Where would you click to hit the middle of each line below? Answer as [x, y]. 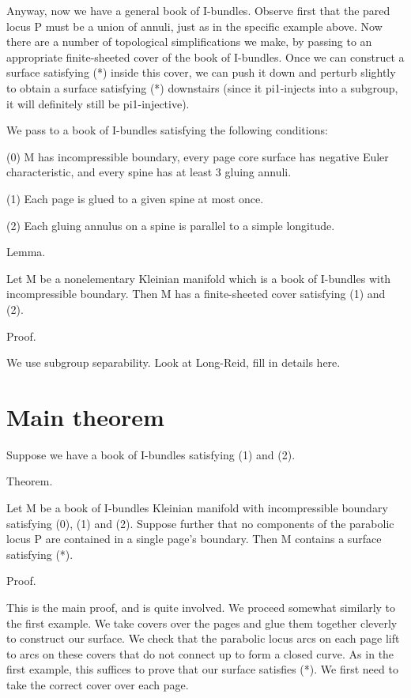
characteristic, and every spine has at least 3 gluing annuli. [149, 172]
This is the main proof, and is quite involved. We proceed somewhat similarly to [201, 607]
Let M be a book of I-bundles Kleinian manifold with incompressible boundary [197, 507]
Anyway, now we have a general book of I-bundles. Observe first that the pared [198, 10]
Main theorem [85, 416]
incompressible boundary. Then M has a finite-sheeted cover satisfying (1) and [196, 294]
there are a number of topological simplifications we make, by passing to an [189, 42]
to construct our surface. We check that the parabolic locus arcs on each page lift [203, 638]
